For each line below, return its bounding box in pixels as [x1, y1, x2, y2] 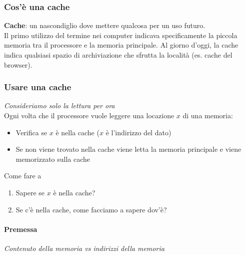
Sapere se [15, 187, 45, 197]
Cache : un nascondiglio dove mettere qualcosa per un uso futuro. [4, 20, 205, 31]
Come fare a [4, 170, 41, 181]
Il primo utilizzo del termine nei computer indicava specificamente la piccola [4, 30, 237, 40]
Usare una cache [4, 81, 71, 93]
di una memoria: [182, 110, 233, 120]
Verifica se [15, 127, 47, 137]
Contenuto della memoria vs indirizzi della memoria [4, 242, 164, 253]
